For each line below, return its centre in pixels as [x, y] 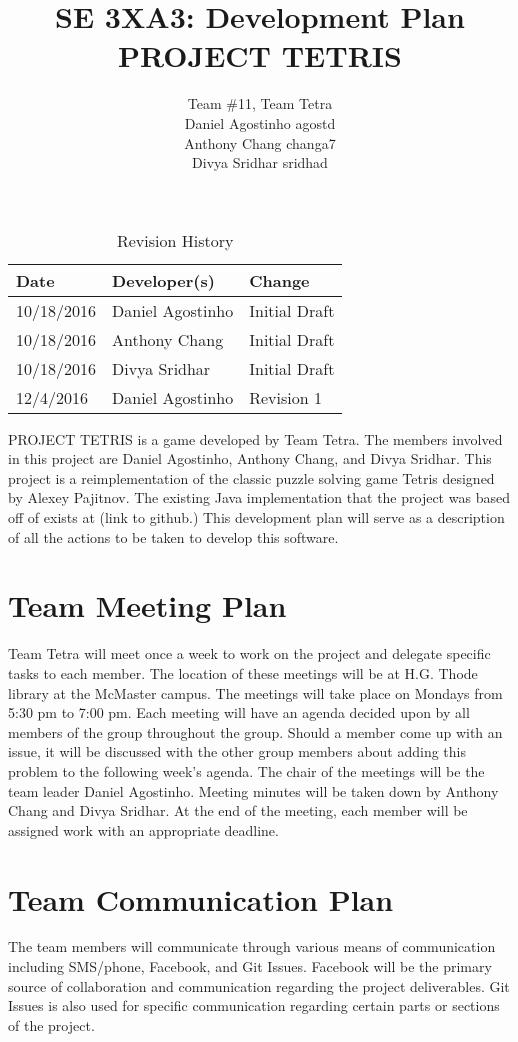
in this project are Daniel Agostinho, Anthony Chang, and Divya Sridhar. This [250, 458]
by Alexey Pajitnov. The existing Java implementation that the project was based [259, 497]
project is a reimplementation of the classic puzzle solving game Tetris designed [251, 477]
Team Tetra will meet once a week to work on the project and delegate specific [249, 653]
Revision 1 [285, 397]
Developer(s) [163, 280]
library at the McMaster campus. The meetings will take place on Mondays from [255, 692]
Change [279, 280]
